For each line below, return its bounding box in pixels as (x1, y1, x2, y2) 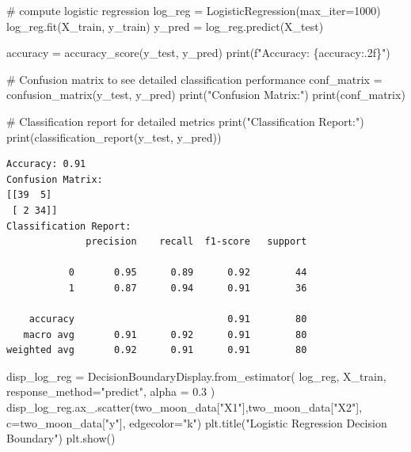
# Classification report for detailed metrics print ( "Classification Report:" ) (6, 112, 364, 129)
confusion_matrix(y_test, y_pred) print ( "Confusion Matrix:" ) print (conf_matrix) (6, 86, 405, 103)
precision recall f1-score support (86, 236, 307, 248)
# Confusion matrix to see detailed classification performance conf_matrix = (6, 70, 382, 87)
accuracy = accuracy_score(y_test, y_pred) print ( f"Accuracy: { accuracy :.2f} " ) (6, 44, 390, 61)
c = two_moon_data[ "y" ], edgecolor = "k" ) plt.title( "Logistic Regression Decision (6, 414, 387, 431)
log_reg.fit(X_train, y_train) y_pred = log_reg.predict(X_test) (6, 17, 324, 34)
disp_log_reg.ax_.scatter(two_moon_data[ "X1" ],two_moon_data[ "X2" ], (6, 399, 363, 416)
